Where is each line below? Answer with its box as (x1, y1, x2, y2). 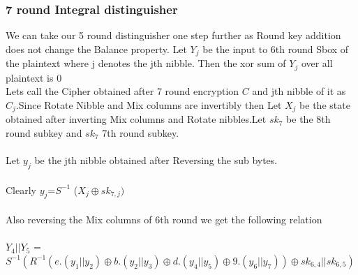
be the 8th (286, 112, 331, 126)
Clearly (6, 182, 36, 197)
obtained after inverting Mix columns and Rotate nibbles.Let (6, 112, 267, 126)
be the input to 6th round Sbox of (202, 41, 349, 56)
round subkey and (6, 125, 82, 140)
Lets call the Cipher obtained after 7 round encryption (6, 84, 239, 98)
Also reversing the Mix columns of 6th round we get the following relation (6, 211, 322, 226)
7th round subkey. (102, 125, 179, 140)
